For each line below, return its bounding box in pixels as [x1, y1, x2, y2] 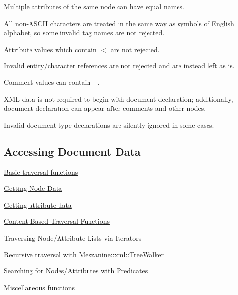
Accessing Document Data [4, 143, 141, 159]
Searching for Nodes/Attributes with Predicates [4, 266, 148, 276]
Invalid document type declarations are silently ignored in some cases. [4, 119, 214, 130]
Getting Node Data [4, 183, 62, 193]
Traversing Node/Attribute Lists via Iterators [4, 232, 142, 242]
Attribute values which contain [4, 44, 97, 54]
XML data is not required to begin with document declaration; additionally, [4, 93, 233, 104]
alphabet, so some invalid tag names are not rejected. [4, 27, 165, 38]
